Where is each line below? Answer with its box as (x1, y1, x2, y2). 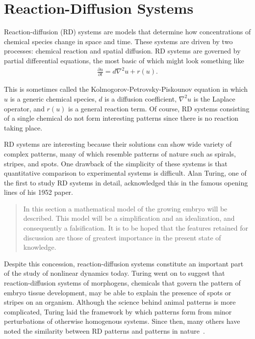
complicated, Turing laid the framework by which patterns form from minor (4, 306, 232, 316)
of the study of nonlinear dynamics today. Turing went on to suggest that (4, 268, 225, 278)
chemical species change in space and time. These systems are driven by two (4, 36, 233, 46)
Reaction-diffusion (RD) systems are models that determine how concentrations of (4, 26, 251, 37)
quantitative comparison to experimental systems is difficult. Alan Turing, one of (4, 168, 247, 178)
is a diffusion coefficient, (104, 93, 177, 104)
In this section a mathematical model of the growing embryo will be (23, 203, 228, 213)
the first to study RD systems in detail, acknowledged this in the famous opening (4, 177, 248, 187)
